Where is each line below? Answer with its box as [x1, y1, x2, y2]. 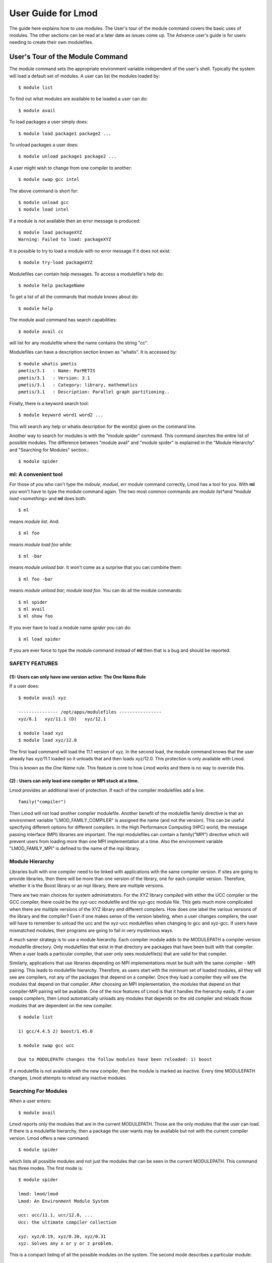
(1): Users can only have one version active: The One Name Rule [9, 674, 146, 680]
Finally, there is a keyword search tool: [9, 400, 89, 406]
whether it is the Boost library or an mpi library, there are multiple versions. [9, 883, 165, 889]
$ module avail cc [18, 328, 64, 334]
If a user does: [9, 683, 40, 689]
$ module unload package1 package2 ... [18, 154, 117, 159]
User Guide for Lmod [9, 8, 98, 19]
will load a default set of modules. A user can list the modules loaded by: [9, 73, 160, 79]
